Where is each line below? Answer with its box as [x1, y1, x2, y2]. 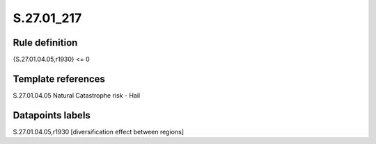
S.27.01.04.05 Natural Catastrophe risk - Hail [13, 91, 141, 100]
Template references [13, 73, 106, 84]
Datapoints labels [13, 109, 91, 121]
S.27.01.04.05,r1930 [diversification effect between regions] [13, 127, 185, 136]
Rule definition [13, 37, 78, 48]
